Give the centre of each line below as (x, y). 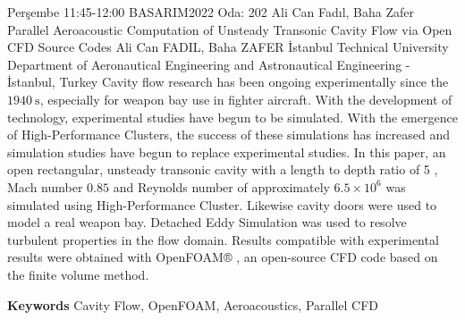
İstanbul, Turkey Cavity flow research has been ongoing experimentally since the (228, 82)
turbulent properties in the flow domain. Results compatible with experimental (223, 239)
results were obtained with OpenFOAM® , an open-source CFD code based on (223, 257)
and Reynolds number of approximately (221, 186)
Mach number (45, 186)
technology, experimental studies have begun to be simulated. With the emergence (232, 117)
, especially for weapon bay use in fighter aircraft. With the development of (246, 99)
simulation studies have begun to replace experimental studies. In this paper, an (227, 152)
